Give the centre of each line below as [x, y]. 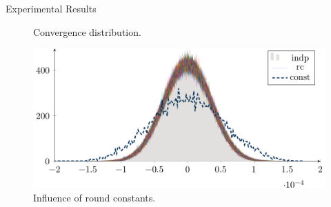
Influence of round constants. [94, 197]
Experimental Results [51, 8]
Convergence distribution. [87, 31]
